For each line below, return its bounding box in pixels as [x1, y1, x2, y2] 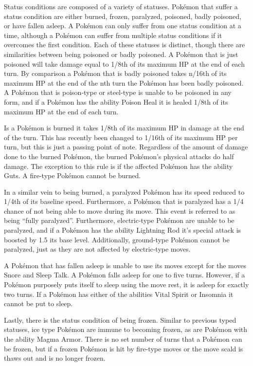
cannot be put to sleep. [4, 298, 73, 309]
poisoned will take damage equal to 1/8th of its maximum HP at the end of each [4, 58, 245, 69]
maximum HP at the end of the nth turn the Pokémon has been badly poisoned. [4, 77, 244, 88]
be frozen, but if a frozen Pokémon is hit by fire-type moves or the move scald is [4, 343, 243, 353]
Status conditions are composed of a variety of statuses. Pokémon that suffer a [4, 1, 238, 11]
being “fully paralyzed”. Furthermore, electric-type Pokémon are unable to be [4, 215, 235, 225]
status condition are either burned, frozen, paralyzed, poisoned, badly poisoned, [4, 11, 241, 21]
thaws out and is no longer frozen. [4, 353, 106, 363]
